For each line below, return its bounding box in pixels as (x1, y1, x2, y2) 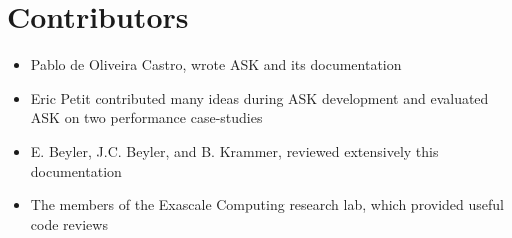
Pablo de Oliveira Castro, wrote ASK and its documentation (30, 54, 402, 75)
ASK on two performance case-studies (30, 107, 263, 128)
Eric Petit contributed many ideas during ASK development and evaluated (30, 87, 489, 108)
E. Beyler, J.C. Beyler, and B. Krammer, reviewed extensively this (30, 140, 439, 161)
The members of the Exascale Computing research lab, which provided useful (30, 194, 504, 215)
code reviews (30, 213, 108, 234)
